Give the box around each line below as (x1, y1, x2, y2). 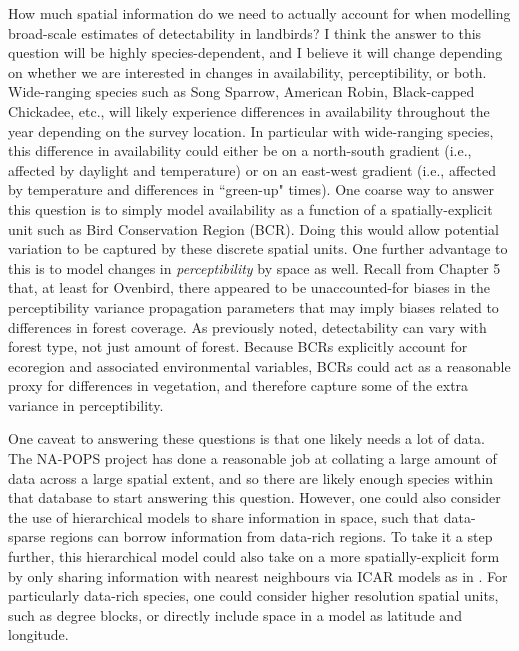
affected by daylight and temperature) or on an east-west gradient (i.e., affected (8, 159, 496, 180)
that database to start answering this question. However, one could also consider (8, 487, 501, 508)
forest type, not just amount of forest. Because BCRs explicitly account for (8, 336, 468, 357)
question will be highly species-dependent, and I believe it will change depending (8, 42, 503, 63)
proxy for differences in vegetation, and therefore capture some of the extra (8, 375, 469, 396)
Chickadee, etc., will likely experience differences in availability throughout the (8, 100, 490, 121)
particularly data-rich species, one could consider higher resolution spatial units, (8, 585, 499, 606)
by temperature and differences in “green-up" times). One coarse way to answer (8, 179, 494, 200)
